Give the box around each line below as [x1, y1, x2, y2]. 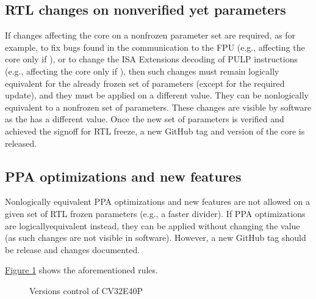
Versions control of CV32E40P [29, 284, 143, 297]
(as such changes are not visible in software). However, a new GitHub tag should [5, 231, 306, 244]
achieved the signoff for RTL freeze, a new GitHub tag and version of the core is [5, 124, 305, 137]
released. [5, 136, 37, 149]
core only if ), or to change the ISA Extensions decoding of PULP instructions [5, 53, 298, 65]
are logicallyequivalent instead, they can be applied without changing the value [5, 219, 300, 232]
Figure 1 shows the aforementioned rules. [5, 264, 158, 276]
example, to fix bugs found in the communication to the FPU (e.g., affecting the [5, 40, 305, 53]
